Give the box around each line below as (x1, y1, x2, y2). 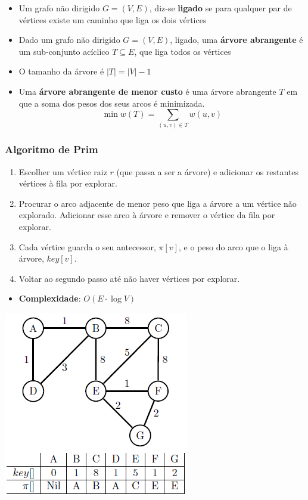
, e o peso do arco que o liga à (179, 240, 288, 253)
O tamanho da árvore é (18, 65, 104, 77)
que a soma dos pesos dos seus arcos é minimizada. (18, 97, 205, 109)
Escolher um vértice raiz (18, 165, 107, 178)
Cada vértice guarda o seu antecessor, (18, 240, 156, 253)
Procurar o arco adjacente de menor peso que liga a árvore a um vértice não (18, 197, 297, 209)
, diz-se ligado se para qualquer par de (149, 2, 292, 14)
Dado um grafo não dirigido (18, 33, 120, 46)
